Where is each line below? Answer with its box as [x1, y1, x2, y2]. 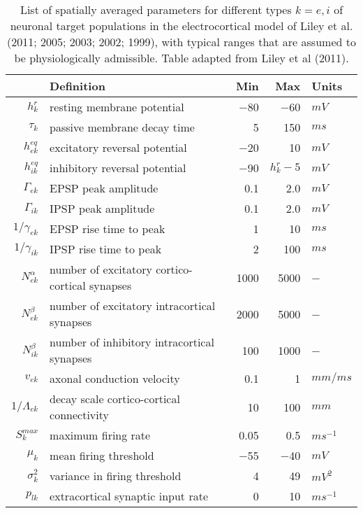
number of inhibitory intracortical [50, 334, 214, 350]
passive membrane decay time [50, 119, 195, 135]
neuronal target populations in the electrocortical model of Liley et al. [10, 17, 353, 34]
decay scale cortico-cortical [50, 391, 180, 407]
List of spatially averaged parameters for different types [20, 1, 292, 17]
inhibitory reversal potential [50, 160, 186, 176]
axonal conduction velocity [50, 370, 180, 386]
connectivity [50, 407, 109, 423]
